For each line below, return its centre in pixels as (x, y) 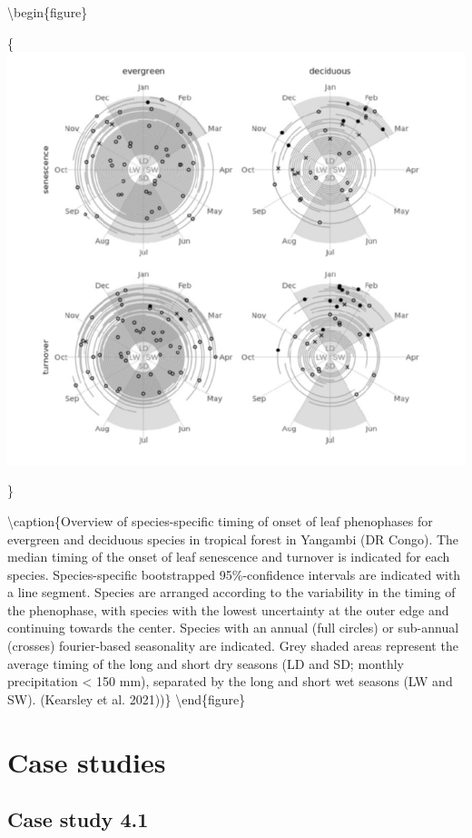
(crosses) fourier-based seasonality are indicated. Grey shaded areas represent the (233, 646)
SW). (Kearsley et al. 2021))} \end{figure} (127, 698)
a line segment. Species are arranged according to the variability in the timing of (231, 592)
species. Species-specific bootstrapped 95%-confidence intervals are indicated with (234, 574)
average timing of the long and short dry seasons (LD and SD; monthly (206, 663)
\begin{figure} (48, 12)
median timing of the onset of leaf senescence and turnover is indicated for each (229, 557)
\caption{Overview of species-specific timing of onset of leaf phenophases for (220, 520)
